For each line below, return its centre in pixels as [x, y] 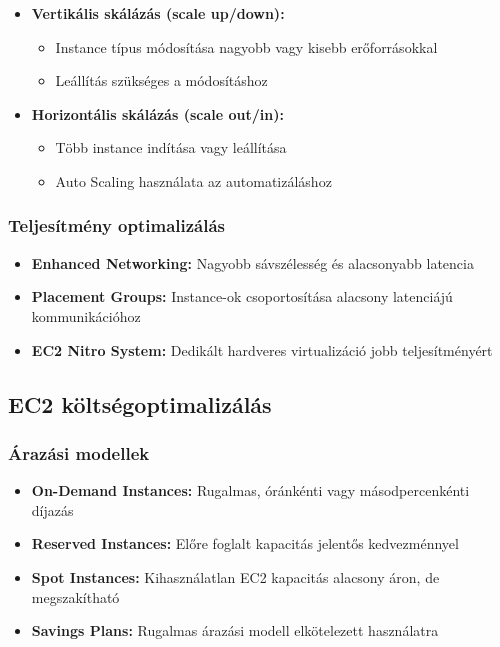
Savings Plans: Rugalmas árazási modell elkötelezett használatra [235, 630]
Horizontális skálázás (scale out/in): [157, 113]
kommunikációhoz [86, 315]
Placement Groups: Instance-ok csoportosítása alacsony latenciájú [242, 296]
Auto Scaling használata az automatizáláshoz [193, 180]
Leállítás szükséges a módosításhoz [161, 80]
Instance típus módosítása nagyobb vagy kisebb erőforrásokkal [246, 46]
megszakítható [75, 596]
